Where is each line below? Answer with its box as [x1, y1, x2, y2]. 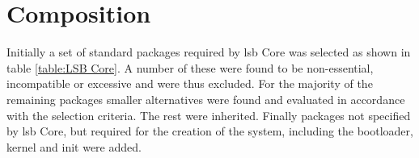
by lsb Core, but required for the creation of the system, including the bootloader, [6, 123, 413, 139]
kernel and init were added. [6, 138, 142, 155]
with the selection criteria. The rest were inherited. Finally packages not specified [6, 106, 411, 123]
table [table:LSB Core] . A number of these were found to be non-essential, [6, 59, 374, 76]
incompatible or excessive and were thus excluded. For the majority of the [6, 75, 373, 92]
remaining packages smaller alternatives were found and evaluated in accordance [6, 90, 405, 107]
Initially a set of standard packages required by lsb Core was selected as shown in [6, 44, 411, 60]
